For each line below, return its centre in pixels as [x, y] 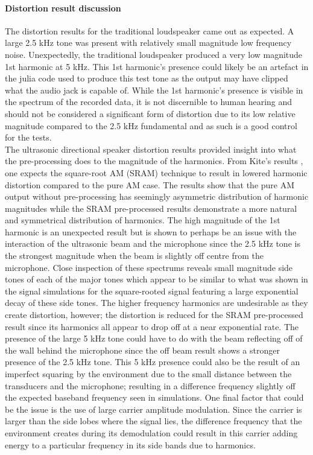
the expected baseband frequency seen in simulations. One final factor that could [154, 397]
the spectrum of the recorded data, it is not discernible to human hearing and [149, 102]
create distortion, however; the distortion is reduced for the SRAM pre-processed [154, 315]
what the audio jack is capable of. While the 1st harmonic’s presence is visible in [154, 90]
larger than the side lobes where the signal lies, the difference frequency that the [153, 421]
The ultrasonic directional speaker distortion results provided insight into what [151, 149]
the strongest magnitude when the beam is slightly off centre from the [134, 256]
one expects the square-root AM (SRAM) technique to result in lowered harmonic [156, 172]
